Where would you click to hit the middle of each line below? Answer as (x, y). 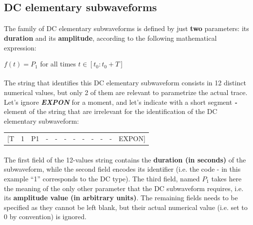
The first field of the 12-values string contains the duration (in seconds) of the (125, 159)
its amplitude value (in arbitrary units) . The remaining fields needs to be (121, 198)
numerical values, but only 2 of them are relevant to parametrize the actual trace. (126, 92)
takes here (226, 178)
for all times (58, 64)
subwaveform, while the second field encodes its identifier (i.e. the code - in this (122, 169)
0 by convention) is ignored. (45, 217)
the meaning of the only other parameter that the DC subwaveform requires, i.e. (124, 188)
